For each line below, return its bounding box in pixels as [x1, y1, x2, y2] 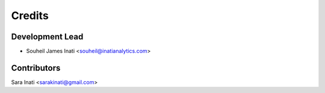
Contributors [11, 63, 61, 73]
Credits [11, 9, 49, 22]
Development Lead [11, 32, 84, 42]
